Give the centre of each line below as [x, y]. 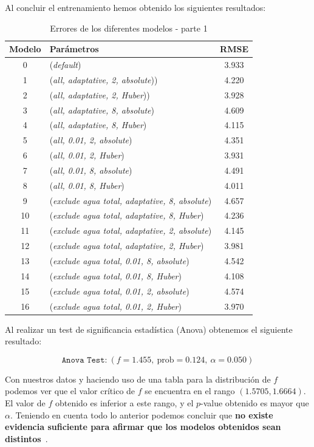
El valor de [25, 403]
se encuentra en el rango [190, 391]
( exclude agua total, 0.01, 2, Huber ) [115, 306]
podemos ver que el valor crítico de [70, 391]
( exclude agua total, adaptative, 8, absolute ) [131, 200]
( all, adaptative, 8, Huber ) [98, 125]
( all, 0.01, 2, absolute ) [91, 140]
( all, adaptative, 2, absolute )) [104, 79]
